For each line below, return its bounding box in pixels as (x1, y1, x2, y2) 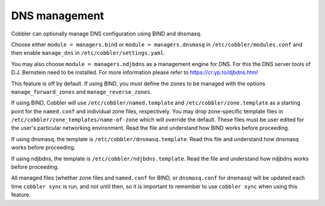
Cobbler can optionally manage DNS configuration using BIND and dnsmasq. (11, 30, 202, 37)
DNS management (11, 9, 105, 22)
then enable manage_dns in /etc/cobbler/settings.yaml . (11, 49, 166, 56)
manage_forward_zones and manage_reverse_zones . (11, 88, 152, 95)
